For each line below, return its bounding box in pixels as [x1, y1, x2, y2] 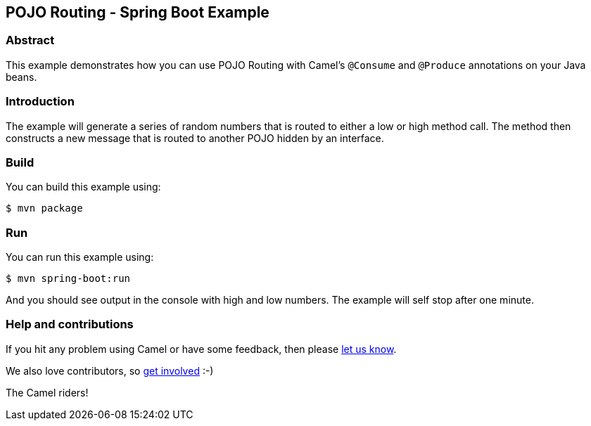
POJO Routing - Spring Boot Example [6, 4, 269, 21]
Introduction [6, 94, 75, 109]
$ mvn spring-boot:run [6, 273, 131, 285]
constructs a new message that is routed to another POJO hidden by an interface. [6, 131, 384, 144]
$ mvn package [6, 202, 83, 214]
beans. [6, 70, 37, 83]
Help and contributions [6, 317, 134, 332]
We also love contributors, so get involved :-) [6, 364, 214, 377]
